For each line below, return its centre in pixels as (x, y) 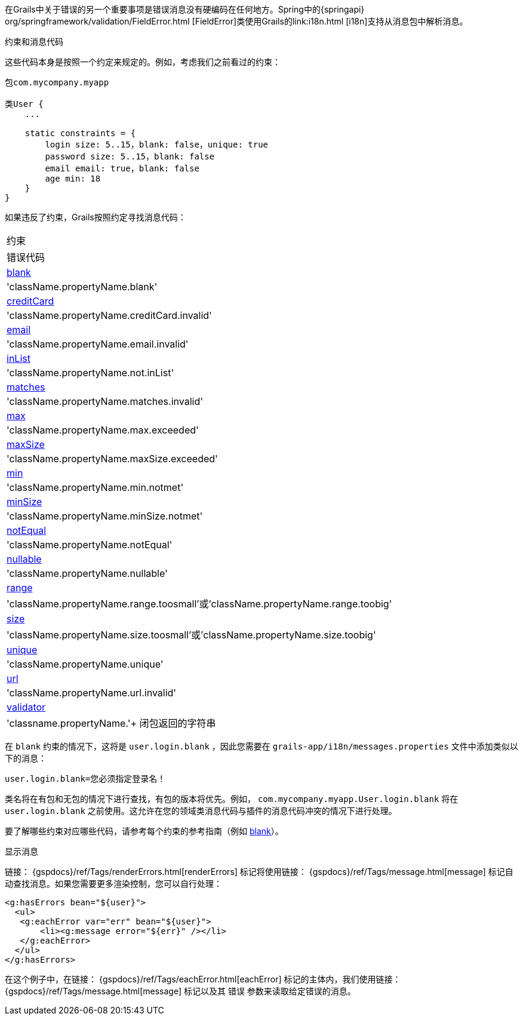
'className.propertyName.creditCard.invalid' (109, 315)
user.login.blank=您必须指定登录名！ (85, 779)
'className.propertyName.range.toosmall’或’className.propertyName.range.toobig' (199, 604)
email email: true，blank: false (122, 168)
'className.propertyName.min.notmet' (95, 487)
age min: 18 (73, 179)
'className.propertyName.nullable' (87, 573)
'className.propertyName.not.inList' (90, 373)
